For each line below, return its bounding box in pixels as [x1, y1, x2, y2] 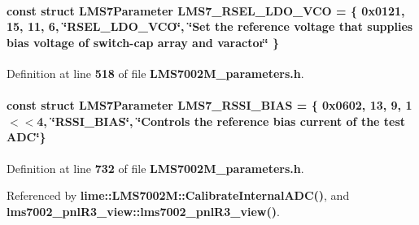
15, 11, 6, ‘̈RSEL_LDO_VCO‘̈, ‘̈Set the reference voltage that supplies [7, 18, 413, 35]
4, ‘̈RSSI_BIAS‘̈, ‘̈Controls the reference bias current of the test [37, 112, 406, 129]
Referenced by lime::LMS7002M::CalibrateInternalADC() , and [7, 187, 350, 204]
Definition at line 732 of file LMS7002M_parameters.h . [7, 159, 304, 176]
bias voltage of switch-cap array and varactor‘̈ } [7, 33, 280, 50]
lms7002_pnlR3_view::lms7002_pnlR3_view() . [7, 202, 280, 219]
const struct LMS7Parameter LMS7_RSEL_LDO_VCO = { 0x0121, [7, 2, 405, 19]
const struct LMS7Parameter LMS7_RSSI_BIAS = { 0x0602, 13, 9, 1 [7, 97, 412, 114]
